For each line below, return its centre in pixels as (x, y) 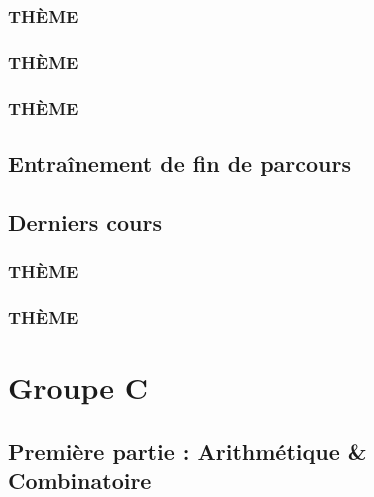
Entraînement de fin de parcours (180, 162)
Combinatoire (80, 479)
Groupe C (78, 386)
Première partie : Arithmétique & (187, 450)
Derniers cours (85, 221)
